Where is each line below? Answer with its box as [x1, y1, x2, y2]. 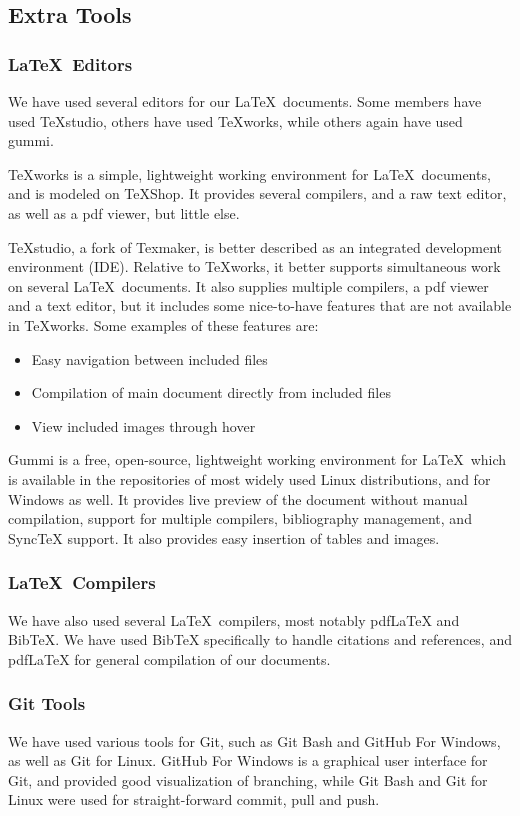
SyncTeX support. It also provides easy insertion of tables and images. [8, 527, 440, 548]
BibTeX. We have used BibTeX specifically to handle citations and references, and [8, 629, 512, 650]
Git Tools [8, 691, 86, 716]
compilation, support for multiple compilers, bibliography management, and [8, 508, 472, 529]
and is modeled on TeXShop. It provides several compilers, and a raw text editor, [8, 183, 507, 204]
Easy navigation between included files [31, 348, 268, 369]
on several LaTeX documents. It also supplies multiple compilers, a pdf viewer [8, 275, 489, 296]
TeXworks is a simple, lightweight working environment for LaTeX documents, [8, 163, 491, 184]
